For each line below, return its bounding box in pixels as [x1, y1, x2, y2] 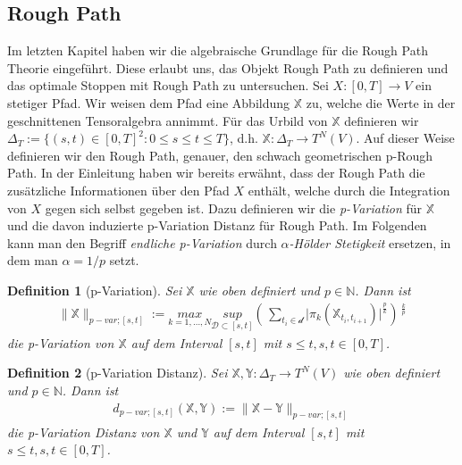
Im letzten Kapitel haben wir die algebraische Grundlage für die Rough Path [7, 41, 428, 60]
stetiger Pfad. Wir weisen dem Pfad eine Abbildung [7, 93, 290, 112]
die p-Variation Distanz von [7, 422, 160, 441]
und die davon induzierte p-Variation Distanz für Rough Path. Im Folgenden [7, 216, 427, 235]
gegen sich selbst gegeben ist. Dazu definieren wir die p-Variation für [45, 198, 423, 217]
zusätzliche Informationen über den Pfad [7, 180, 230, 199]
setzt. [109, 251, 139, 270]
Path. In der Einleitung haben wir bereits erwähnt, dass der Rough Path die [7, 163, 425, 182]
